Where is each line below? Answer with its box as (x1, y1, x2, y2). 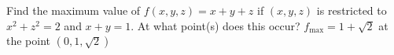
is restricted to (316, 2, 387, 18)
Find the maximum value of (6, 2, 141, 18)
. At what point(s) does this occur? (131, 17, 300, 33)
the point (6, 33, 51, 49)
